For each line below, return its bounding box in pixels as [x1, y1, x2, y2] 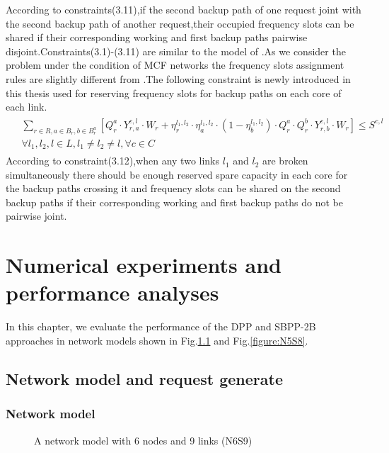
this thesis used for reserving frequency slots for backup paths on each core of [6, 85, 342, 100]
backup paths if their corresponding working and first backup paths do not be [6, 194, 343, 209]
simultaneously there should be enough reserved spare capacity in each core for [6, 167, 348, 181]
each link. [6, 99, 47, 114]
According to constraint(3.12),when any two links [6, 153, 220, 168]
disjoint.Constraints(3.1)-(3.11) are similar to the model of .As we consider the [6, 43, 346, 58]
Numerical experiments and [6, 250, 281, 279]
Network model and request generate [6, 367, 283, 389]
